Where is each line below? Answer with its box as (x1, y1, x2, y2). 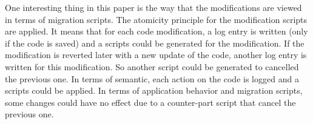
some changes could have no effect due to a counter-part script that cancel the (5, 96, 296, 108)
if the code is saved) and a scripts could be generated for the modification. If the (5, 36, 305, 49)
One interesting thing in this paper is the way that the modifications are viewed (5, 1, 302, 13)
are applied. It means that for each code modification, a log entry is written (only (5, 25, 308, 38)
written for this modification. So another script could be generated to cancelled (5, 60, 299, 73)
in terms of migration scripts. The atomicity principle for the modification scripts (5, 13, 308, 25)
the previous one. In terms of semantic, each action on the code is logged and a (5, 72, 299, 85)
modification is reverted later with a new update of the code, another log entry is (5, 48, 307, 61)
